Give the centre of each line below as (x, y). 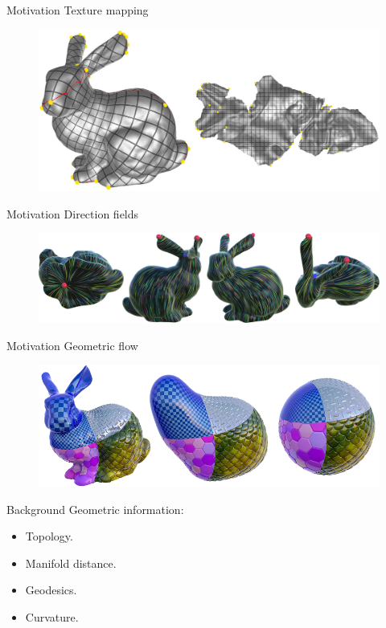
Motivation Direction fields (73, 213)
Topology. (49, 536)
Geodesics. (51, 590)
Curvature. (52, 616)
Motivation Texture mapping (78, 10)
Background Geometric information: (95, 509)
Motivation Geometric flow (72, 345)
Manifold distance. (71, 563)
